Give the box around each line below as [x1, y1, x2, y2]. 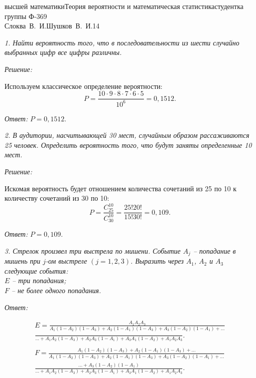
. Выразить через [130, 256, 184, 266]
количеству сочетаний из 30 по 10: [4, 193, 110, 203]
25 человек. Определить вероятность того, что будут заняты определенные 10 [4, 139, 252, 150]
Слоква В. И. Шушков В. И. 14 [4, 20, 100, 31]
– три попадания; [12, 275, 66, 286]
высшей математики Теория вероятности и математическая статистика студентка [4, 1, 244, 11]
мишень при [4, 256, 41, 266]
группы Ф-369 [4, 10, 47, 21]
